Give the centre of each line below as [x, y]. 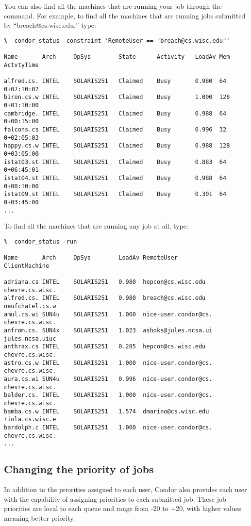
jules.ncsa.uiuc [30, 338]
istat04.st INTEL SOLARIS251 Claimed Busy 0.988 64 [115, 178]
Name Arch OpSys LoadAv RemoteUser [91, 258]
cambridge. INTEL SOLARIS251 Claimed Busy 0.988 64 [115, 113]
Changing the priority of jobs [79, 469]
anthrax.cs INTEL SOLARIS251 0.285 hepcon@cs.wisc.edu [105, 347]
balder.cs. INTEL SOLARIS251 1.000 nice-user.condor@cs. [108, 395]
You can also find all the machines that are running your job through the [113, 6]
